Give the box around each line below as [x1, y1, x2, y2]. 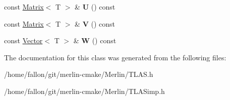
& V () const [75, 18, 116, 29]
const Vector [4, 35, 43, 46]
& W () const [73, 35, 117, 46]
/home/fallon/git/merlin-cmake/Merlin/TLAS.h [4, 69, 153, 79]
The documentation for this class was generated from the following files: [4, 52, 226, 62]
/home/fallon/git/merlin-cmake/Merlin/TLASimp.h [4, 85, 165, 96]
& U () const [75, 2, 116, 12]
